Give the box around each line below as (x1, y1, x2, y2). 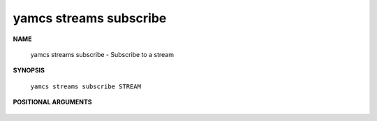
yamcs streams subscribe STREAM (30, 82, 141, 90)
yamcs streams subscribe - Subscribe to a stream (30, 50, 175, 58)
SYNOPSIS (13, 66, 45, 74)
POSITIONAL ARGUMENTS (13, 98, 92, 106)
